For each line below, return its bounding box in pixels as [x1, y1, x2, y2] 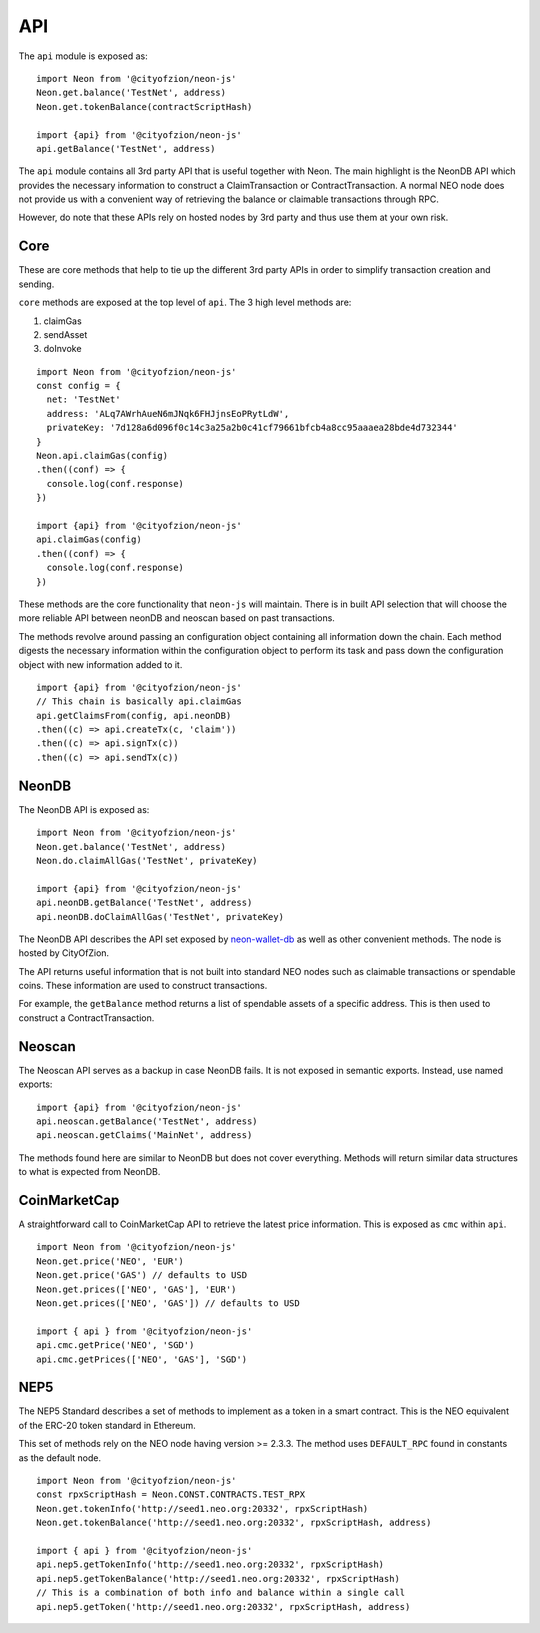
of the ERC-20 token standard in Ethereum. [18, 1419, 196, 1431]
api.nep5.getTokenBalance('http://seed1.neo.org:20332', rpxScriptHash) [36, 1573, 400, 1584]
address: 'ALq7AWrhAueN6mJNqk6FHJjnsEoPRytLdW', [46, 408, 290, 419]
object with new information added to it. [18, 658, 183, 670]
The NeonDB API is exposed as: [18, 803, 150, 815]
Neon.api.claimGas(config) [36, 450, 169, 462]
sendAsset [43, 328, 88, 340]
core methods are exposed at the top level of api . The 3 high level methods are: [18, 296, 352, 309]
